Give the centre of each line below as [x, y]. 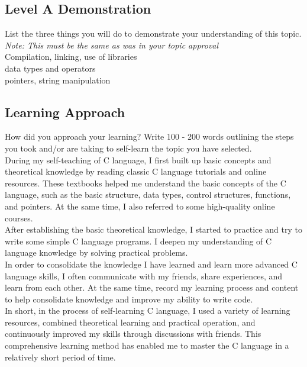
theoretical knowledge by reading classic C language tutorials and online [136, 171]
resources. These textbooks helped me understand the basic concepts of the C [146, 183]
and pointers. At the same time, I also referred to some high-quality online [140, 206]
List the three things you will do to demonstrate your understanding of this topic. [153, 33]
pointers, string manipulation [58, 80]
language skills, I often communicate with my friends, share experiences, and [144, 276]
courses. [19, 218]
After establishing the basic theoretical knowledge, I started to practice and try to [153, 229]
